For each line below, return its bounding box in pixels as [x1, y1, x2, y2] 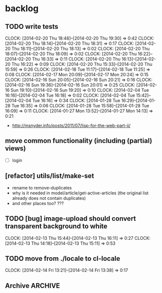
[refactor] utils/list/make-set [5, 172, 94, 180]
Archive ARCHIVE [5, 281, 60, 290]
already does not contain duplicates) [12, 195, 86, 201]
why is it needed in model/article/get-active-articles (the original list [12, 190, 149, 196]
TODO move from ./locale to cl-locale [5, 254, 121, 263]
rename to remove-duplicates [12, 185, 72, 190]
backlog [5, 3, 39, 14]
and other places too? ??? [12, 200, 64, 206]
